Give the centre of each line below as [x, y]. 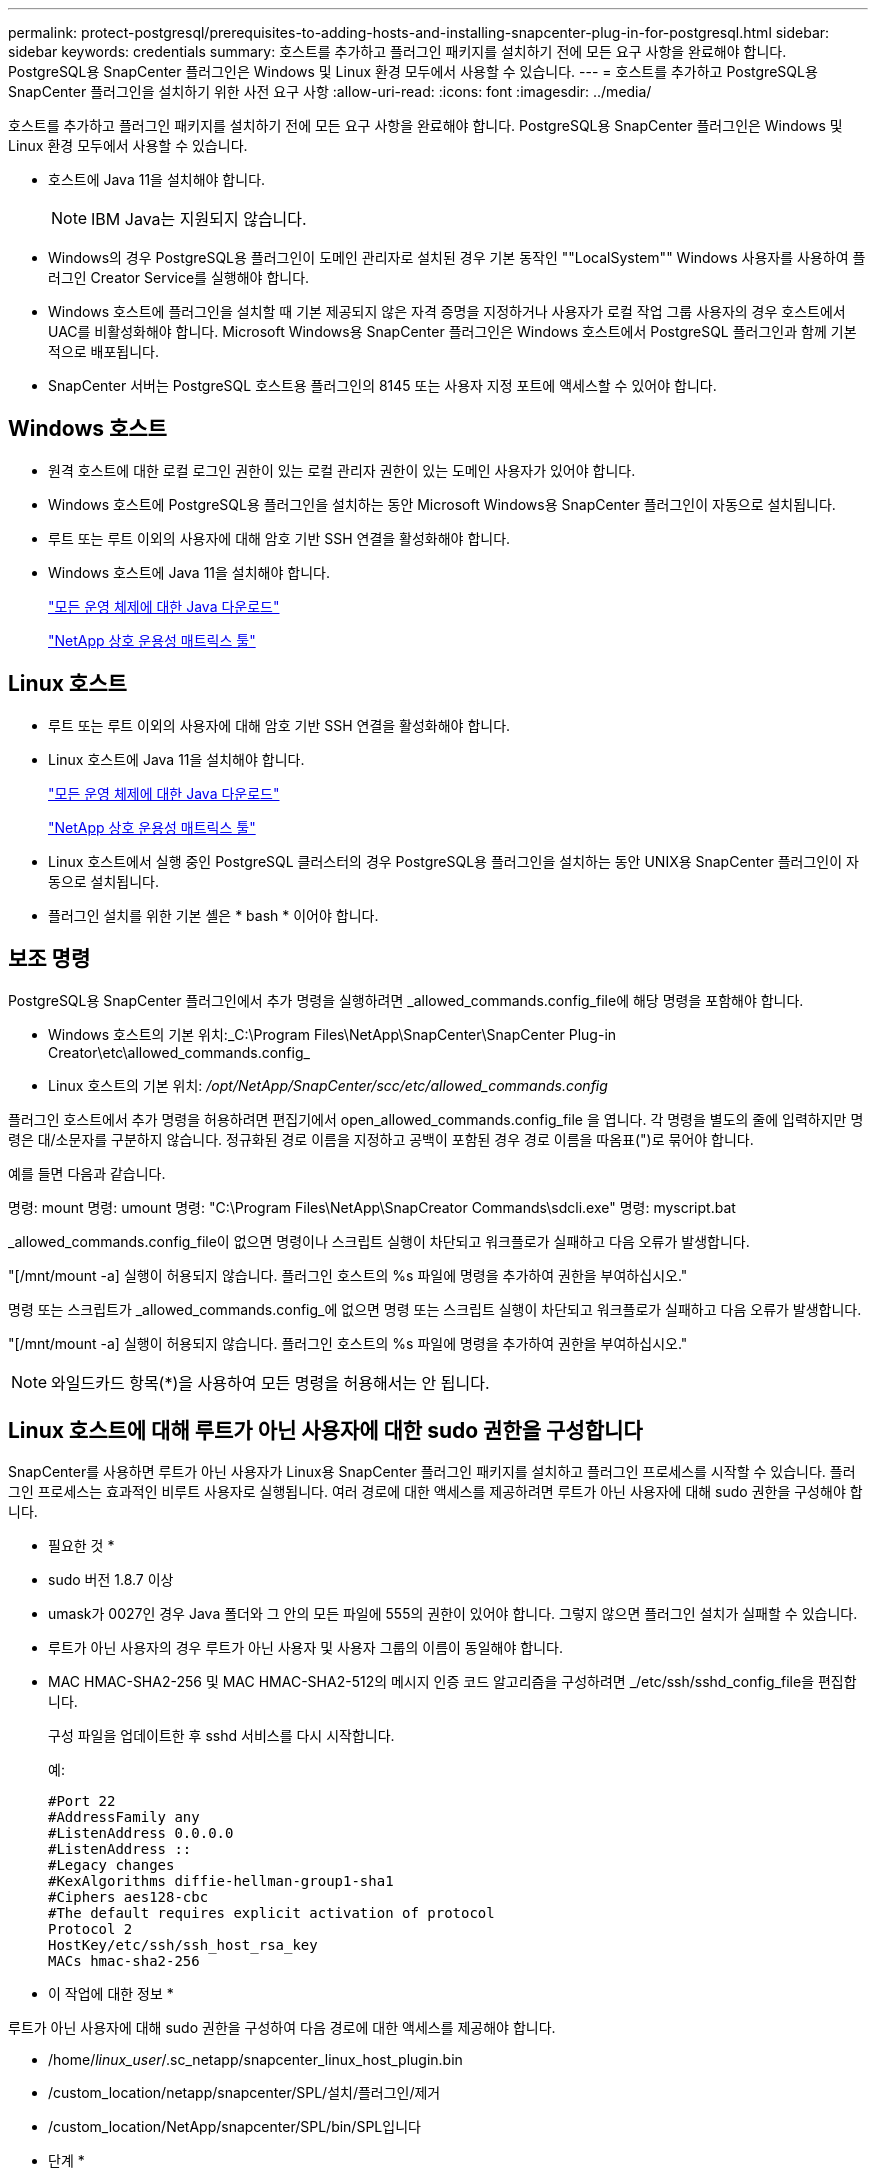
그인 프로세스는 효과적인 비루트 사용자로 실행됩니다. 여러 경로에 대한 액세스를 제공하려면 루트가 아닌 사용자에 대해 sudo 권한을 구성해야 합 [435, 1492]
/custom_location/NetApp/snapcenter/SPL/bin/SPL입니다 [234, 2127]
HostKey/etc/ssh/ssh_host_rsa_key [183, 1945]
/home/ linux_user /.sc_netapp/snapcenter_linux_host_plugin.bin [255, 2060]
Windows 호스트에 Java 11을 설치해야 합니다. [189, 572]
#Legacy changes [111, 1865]
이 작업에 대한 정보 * [111, 1994]
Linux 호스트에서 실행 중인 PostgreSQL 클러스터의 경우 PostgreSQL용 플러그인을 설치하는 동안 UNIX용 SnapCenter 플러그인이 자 [453, 861]
